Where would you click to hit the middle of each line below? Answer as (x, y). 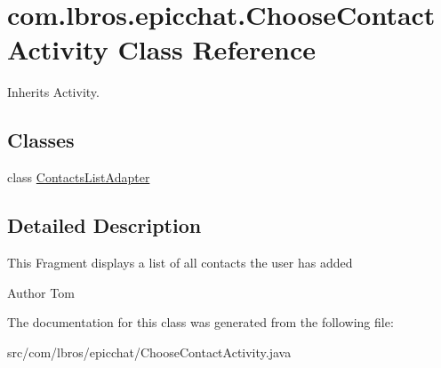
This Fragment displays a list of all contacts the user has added (180, 262)
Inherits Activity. (53, 92)
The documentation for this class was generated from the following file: (200, 322)
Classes (41, 140)
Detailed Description (104, 225)
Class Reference (216, 49)
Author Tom (41, 292)
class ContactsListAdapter (79, 177)
